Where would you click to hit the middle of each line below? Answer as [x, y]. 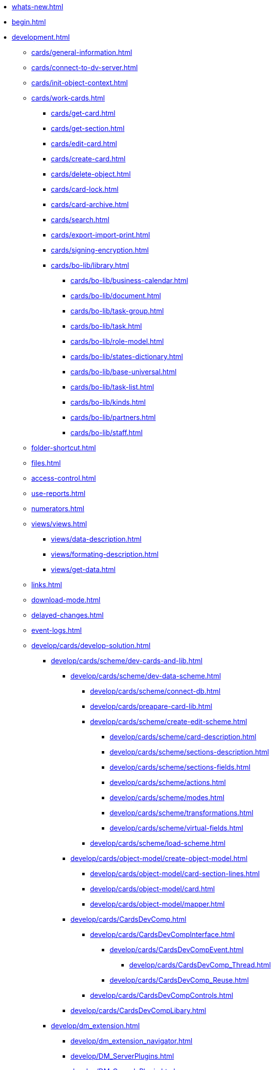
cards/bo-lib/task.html [106, 326]
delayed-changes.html [68, 615]
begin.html [29, 22]
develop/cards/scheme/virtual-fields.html [176, 828]
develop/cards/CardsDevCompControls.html [162, 995]
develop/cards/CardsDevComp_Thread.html [200, 965]
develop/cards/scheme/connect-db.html [155, 691]
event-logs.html [57, 630]
